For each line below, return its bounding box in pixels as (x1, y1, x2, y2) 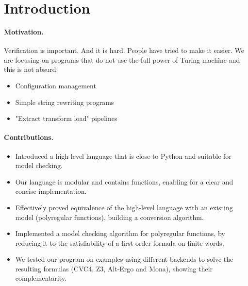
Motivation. (4, 26, 44, 36)
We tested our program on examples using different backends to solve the (15, 254, 233, 264)
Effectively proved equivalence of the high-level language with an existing (15, 202, 233, 212)
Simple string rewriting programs (15, 97, 114, 107)
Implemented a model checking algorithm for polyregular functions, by (15, 228, 225, 238)
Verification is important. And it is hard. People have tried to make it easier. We (4, 45, 244, 55)
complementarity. (15, 273, 66, 283)
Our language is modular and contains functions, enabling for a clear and (15, 176, 233, 186)
